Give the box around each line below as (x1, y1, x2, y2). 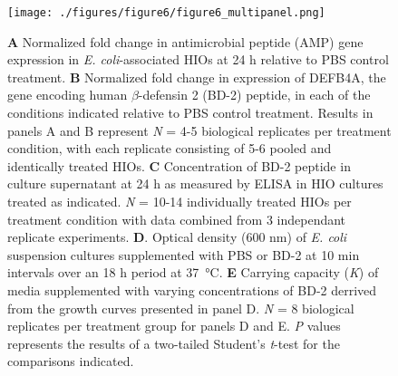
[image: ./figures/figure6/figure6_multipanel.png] (7, 6, 325, 19)
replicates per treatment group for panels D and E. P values (7, 316, 341, 335)
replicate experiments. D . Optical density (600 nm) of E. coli (7, 227, 347, 246)
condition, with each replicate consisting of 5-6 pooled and (7, 139, 332, 158)
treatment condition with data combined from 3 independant (7, 209, 346, 228)
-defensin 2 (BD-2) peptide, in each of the (138, 85, 371, 104)
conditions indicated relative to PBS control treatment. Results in (7, 103, 374, 122)
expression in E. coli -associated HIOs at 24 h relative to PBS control (7, 50, 389, 69)
